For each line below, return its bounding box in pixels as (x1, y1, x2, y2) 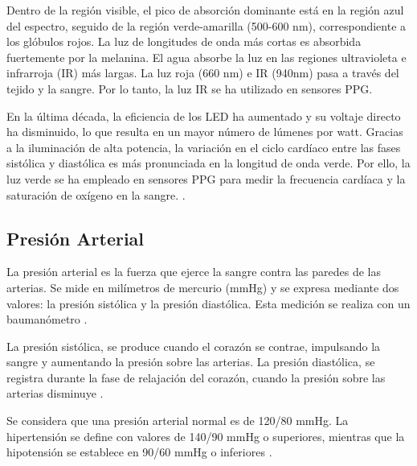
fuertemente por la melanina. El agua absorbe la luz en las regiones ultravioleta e (6, 48, 407, 65)
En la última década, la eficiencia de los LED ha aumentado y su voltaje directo (6, 107, 401, 124)
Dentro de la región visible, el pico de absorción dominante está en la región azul (6, 2, 404, 18)
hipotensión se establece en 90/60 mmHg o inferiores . (6, 443, 272, 460)
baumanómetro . (6, 311, 88, 328)
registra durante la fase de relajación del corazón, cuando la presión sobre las (6, 369, 386, 386)
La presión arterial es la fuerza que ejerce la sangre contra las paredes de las (6, 263, 382, 280)
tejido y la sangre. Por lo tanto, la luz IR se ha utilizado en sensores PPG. (6, 80, 373, 97)
